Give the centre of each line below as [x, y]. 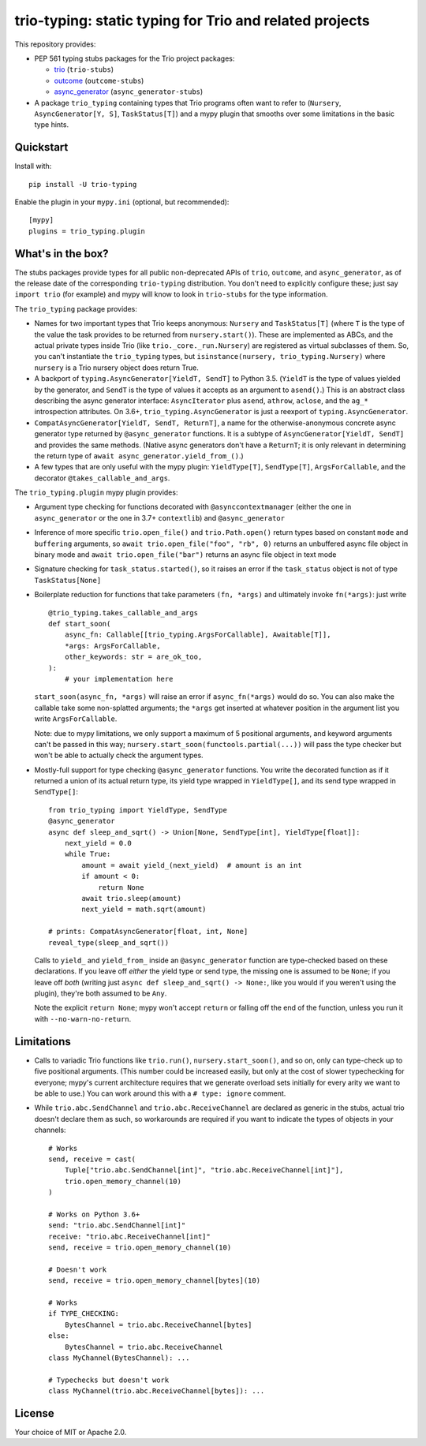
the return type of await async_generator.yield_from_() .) [139, 456]
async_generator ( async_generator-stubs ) [129, 92]
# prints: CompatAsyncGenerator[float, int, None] [148, 932]
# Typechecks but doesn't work [109, 1380]
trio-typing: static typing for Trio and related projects [192, 21]
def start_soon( [80, 624]
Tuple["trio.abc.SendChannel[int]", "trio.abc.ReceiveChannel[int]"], [204, 1170]
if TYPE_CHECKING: [84, 1314]
